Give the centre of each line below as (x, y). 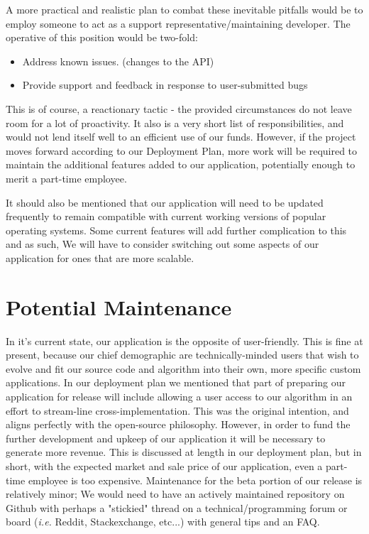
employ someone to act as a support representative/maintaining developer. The (178, 23)
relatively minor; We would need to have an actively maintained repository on (175, 494)
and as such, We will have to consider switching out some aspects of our (163, 244)
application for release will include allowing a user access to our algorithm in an (179, 396)
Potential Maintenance (119, 306)
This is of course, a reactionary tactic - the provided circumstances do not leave (179, 108)
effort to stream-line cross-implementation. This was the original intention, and (177, 410)
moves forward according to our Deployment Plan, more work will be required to (182, 150)
